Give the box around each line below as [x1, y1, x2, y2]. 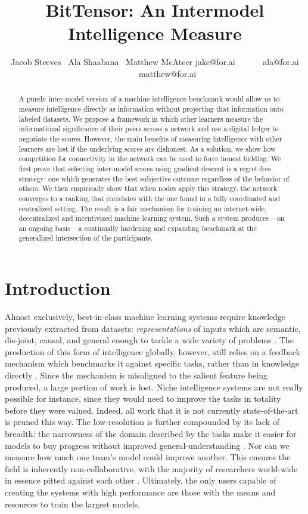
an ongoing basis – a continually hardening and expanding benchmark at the [18, 223, 257, 233]
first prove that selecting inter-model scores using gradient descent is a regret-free [18, 163, 272, 173]
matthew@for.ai [138, 67, 197, 79]
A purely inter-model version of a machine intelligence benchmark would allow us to [18, 94, 280, 104]
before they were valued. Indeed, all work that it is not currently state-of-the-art [5, 404, 298, 416]
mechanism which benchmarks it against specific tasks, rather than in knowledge [5, 357, 300, 370]
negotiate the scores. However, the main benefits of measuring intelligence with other [18, 133, 282, 143]
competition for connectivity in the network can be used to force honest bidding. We [18, 153, 281, 164]
